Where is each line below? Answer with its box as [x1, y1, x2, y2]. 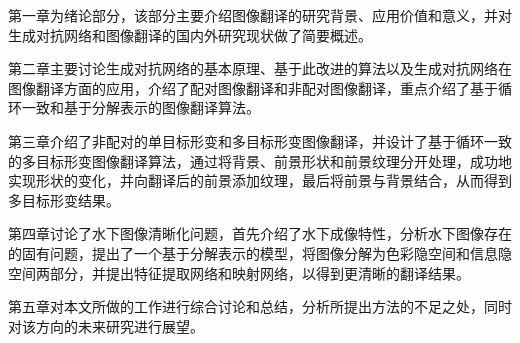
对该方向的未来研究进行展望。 [8, 315, 204, 336]
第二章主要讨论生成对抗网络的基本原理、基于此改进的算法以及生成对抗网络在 [8, 58, 512, 79]
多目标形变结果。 [8, 189, 120, 210]
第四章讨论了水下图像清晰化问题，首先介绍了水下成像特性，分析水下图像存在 [8, 223, 512, 244]
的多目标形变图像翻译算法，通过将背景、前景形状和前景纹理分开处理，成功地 [8, 150, 512, 171]
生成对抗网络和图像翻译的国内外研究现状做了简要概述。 [8, 24, 372, 45]
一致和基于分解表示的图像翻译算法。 [21, 97, 260, 118]
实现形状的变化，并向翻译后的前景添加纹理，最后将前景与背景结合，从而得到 [8, 170, 512, 191]
